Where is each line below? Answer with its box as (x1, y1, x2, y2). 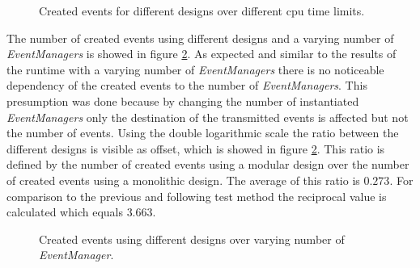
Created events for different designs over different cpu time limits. (39, 2, 365, 19)
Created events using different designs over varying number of (39, 230, 345, 247)
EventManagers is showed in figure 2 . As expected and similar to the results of (6, 45, 397, 62)
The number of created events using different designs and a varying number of (6, 29, 394, 46)
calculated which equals (6, 203, 123, 220)
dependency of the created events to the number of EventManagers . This (6, 77, 367, 94)
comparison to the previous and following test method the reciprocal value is (6, 187, 387, 204)
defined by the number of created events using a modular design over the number (6, 156, 409, 173)
